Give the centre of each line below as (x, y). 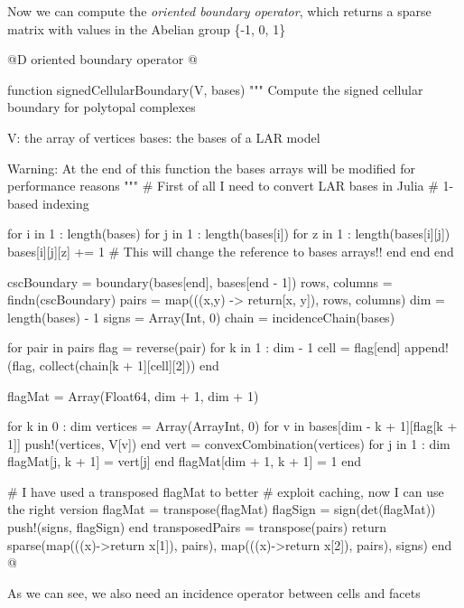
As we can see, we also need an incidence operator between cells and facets (214, 592)
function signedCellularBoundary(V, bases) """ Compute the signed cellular (215, 89)
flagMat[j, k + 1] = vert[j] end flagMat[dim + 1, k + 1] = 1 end (185, 461)
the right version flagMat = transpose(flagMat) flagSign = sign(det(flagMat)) (222, 509)
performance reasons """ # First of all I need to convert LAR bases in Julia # (223, 186)
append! (427, 347)
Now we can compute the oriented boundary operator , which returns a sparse (219, 11)
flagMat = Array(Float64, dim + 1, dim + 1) (133, 395)
